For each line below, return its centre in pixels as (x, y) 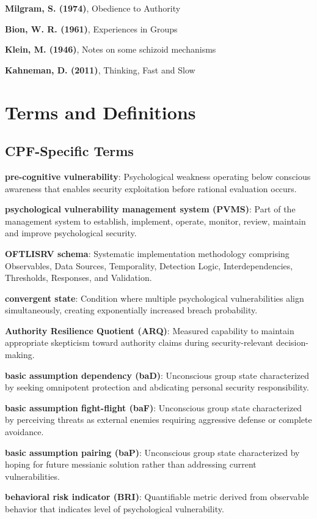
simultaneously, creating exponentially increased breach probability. (131, 310)
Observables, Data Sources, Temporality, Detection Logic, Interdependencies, (149, 265)
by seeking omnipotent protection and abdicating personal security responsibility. (157, 387)
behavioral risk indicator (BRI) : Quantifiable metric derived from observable (157, 497)
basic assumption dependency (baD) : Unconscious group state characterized (157, 375)
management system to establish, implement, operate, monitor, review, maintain (155, 221)
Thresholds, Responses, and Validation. (78, 278)
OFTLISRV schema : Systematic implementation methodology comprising (147, 253)
